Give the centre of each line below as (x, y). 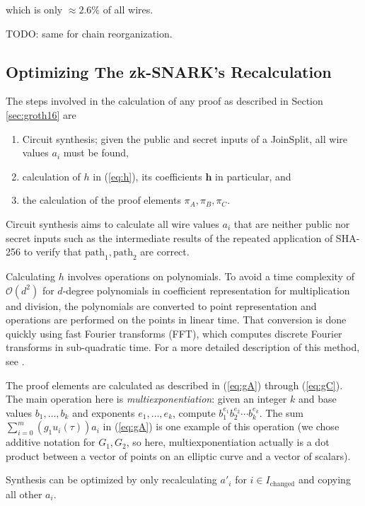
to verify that (53, 252)
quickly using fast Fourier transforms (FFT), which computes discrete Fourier (174, 333)
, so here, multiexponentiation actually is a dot (228, 442)
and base (317, 399)
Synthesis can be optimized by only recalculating (111, 479)
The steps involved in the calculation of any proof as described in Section (164, 101)
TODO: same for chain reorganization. (89, 33)
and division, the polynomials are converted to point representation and (161, 305)
